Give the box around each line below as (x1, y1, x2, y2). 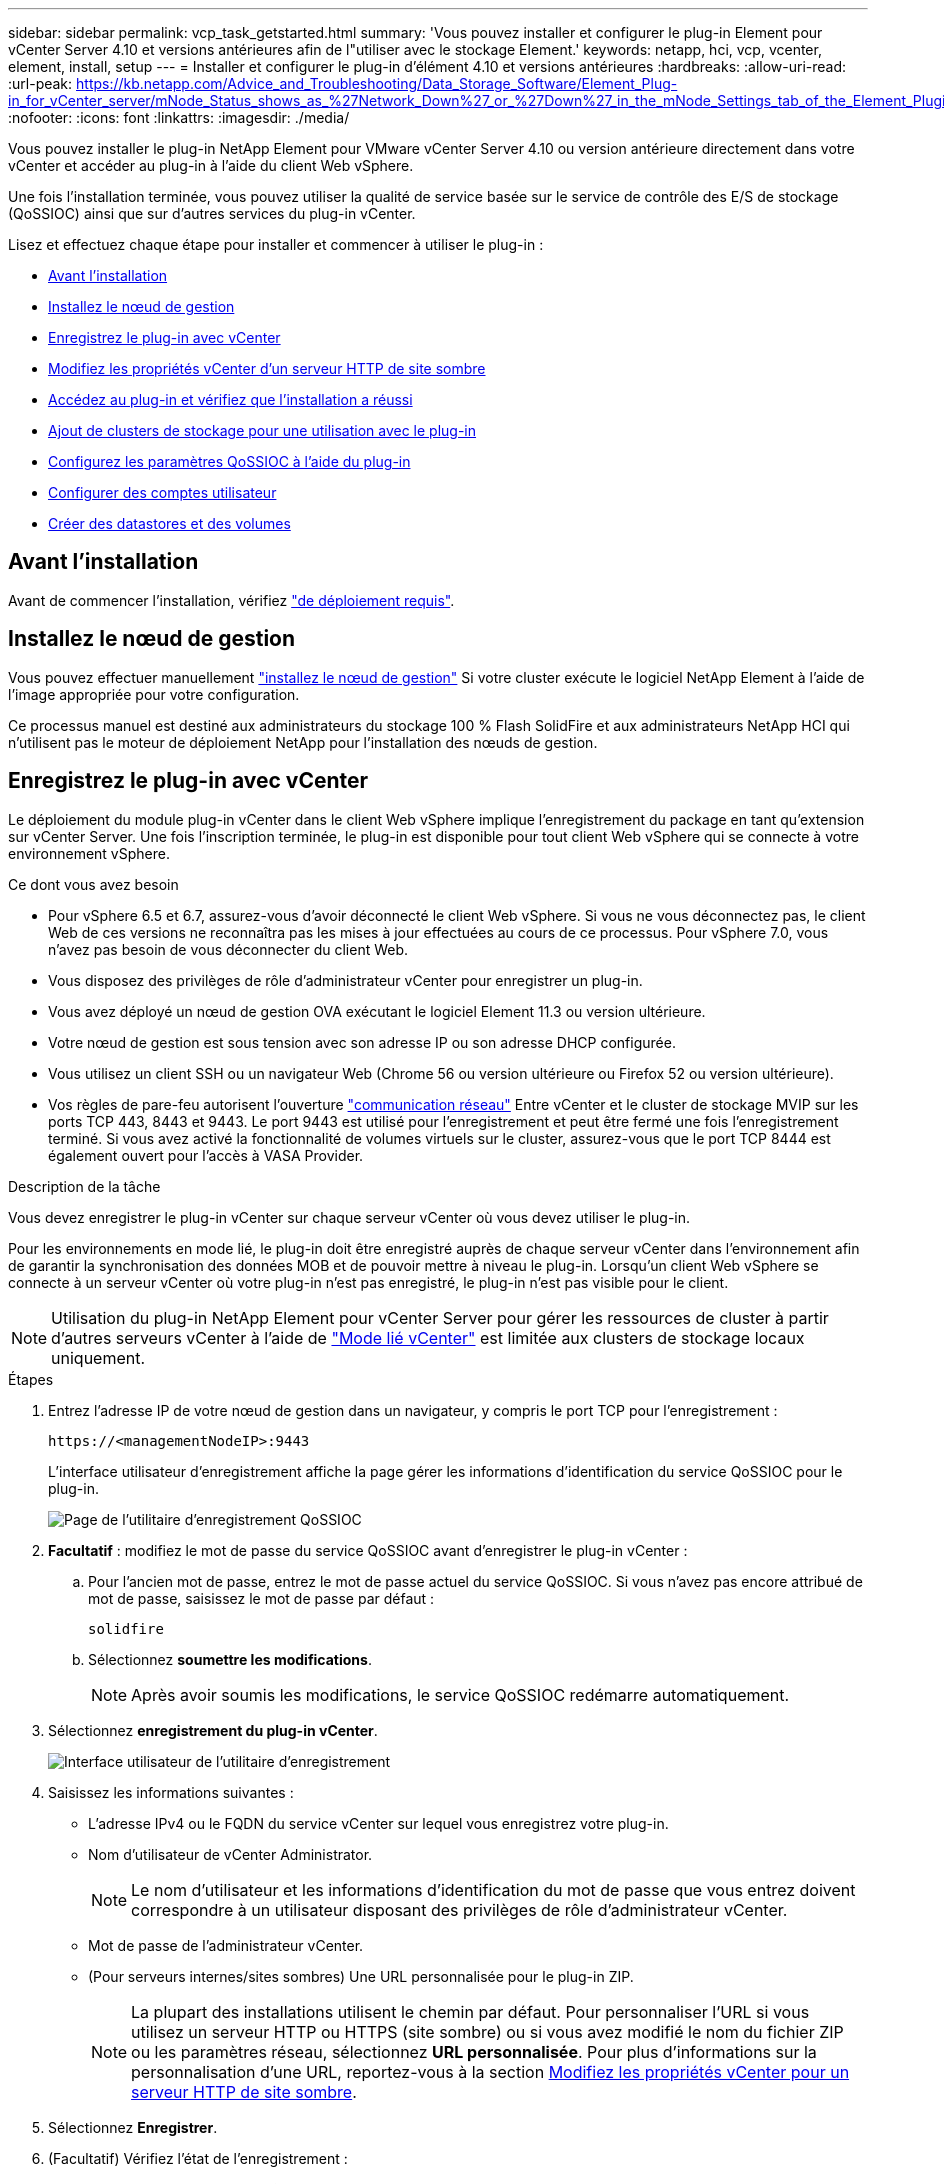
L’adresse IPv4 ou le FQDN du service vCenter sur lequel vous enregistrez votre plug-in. (88, 1814, 669, 1832)
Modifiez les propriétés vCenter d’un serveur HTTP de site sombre (48, 360, 486, 377)
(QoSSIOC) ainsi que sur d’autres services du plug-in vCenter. (8, 205, 416, 222)
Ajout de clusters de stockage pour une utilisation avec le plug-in (48, 422, 477, 439)
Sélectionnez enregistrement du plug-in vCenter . (48, 1721, 378, 1739)
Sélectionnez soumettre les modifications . (88, 1650, 372, 1668)
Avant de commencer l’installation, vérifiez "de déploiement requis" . (8, 591, 455, 609)
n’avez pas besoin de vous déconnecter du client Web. (48, 940, 409, 958)
